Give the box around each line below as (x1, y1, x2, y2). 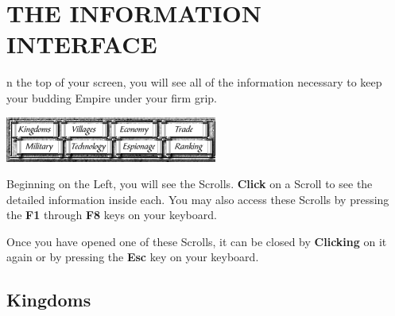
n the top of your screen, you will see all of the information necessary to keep (6, 74, 382, 91)
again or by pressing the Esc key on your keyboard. (6, 249, 259, 265)
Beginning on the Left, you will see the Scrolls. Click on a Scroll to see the (6, 175, 373, 192)
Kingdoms (6, 287, 91, 312)
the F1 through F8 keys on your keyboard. (6, 206, 217, 223)
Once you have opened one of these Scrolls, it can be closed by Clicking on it (6, 233, 387, 249)
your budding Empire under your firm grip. (6, 89, 217, 106)
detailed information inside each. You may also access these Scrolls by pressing (6, 191, 389, 207)
